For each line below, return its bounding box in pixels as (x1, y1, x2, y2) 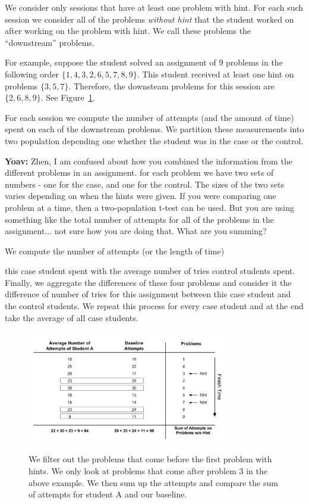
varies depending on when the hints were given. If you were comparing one (5, 189, 276, 202)
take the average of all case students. (5, 311, 138, 323)
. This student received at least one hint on (137, 67, 294, 80)
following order (5, 67, 59, 80)
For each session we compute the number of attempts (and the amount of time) (5, 111, 294, 123)
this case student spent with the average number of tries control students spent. (5, 265, 295, 277)
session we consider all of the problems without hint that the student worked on (5, 13, 294, 25)
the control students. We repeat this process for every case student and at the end (5, 300, 304, 312)
